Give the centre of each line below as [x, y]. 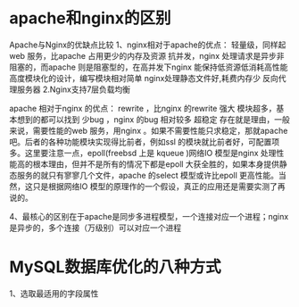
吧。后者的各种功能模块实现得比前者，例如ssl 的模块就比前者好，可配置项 [145, 141]
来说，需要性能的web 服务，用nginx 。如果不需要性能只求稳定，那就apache [149, 130]
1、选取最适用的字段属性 [54, 293]
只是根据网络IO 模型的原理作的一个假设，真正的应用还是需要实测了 [155, 186]
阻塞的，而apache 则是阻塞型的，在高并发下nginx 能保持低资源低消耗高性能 [149, 67]
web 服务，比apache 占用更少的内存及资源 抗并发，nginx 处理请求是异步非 [147, 55]
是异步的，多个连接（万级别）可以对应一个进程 [95, 228]
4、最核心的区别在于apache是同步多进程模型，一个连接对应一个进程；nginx [149, 216]
